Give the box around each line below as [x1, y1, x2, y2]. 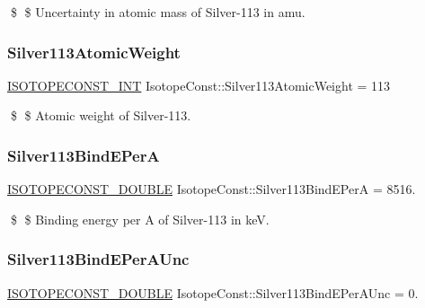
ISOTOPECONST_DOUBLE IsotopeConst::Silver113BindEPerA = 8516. [7, 180, 416, 198]
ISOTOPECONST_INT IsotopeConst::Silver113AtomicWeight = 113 [7, 75, 391, 94]
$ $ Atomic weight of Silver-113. [10, 106, 191, 125]
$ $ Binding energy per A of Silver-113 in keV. [10, 209, 270, 228]
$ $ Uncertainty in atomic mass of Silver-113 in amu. [10, 3, 305, 21]
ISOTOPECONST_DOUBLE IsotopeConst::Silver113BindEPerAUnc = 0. [7, 283, 419, 302]
